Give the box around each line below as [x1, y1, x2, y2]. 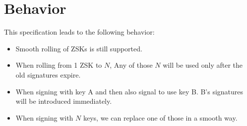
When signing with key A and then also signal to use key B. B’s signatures [15, 86, 244, 96]
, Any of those [110, 60, 153, 70]
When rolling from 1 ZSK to [15, 60, 102, 70]
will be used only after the [163, 60, 243, 70]
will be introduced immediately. [15, 96, 112, 106]
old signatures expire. [15, 69, 81, 80]
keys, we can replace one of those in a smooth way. [83, 112, 238, 123]
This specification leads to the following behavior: [4, 27, 155, 37]
